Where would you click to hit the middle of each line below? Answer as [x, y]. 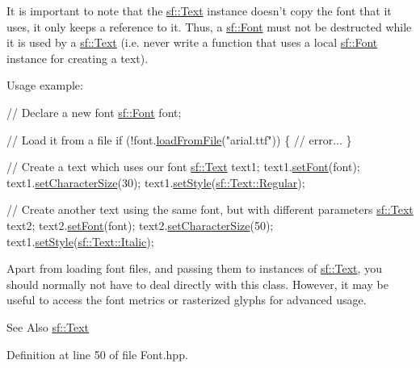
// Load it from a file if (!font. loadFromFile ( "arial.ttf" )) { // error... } [179, 139]
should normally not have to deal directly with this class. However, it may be [197, 284]
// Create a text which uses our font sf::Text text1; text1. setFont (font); [183, 167]
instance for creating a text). [78, 58]
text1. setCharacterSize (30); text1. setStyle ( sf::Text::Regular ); [156, 182]
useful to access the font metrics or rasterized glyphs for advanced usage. [187, 300]
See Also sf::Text [48, 326]
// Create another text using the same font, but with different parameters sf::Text [210, 209]
